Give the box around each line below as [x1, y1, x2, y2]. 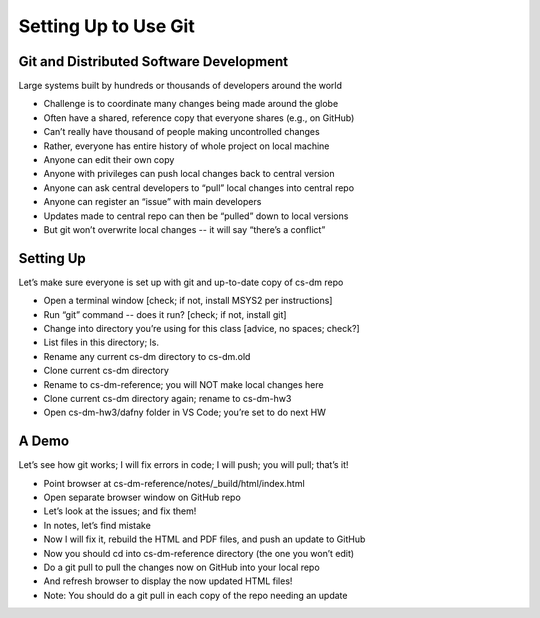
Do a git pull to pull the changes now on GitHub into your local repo [43, 561, 320, 574]
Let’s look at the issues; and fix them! [43, 505, 197, 517]
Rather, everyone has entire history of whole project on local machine [43, 140, 330, 152]
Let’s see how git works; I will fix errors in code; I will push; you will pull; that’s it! [18, 459, 349, 471]
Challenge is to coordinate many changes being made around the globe [43, 98, 339, 110]
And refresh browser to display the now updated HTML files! [43, 575, 293, 587]
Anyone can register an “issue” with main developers [43, 196, 262, 208]
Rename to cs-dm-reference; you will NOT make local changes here [43, 378, 324, 390]
